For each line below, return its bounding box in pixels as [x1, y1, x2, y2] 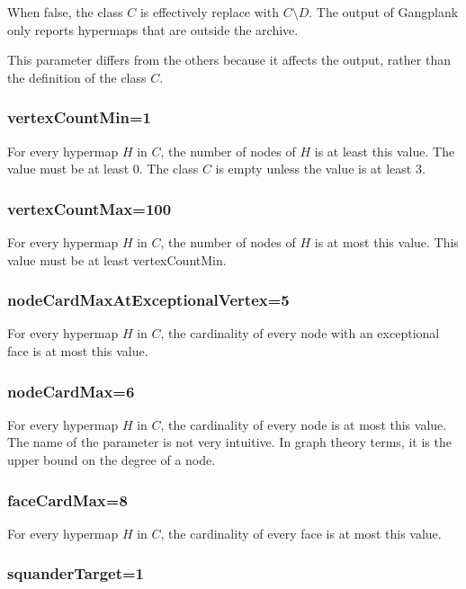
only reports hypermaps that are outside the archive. [7, 20, 299, 39]
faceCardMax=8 [7, 488, 128, 511]
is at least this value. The [314, 141, 455, 160]
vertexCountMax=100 [7, 197, 172, 219]
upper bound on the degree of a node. [7, 451, 216, 469]
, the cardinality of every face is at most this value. [160, 523, 442, 542]
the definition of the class [7, 67, 147, 86]
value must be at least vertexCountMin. [7, 250, 227, 269]
